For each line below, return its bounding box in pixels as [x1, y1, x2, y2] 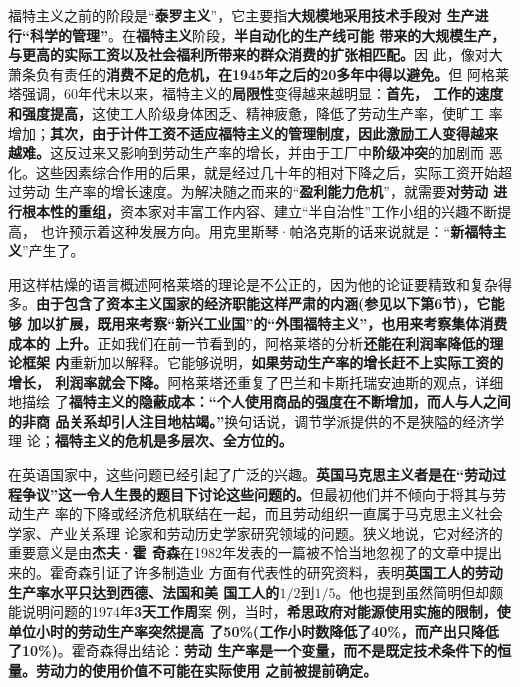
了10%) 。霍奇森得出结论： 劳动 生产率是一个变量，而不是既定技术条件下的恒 [8, 640, 512, 661]
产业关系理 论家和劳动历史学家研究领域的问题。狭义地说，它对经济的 [49, 522, 503, 543]
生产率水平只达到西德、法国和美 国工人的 [8, 581, 280, 602]
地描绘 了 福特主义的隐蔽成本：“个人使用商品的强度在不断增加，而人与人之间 [8, 391, 511, 412]
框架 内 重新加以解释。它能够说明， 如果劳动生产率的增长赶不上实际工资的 [21, 352, 504, 373]
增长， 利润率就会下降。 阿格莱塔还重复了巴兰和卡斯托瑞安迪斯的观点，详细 [8, 371, 504, 392]
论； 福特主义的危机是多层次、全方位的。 [26, 430, 293, 451]
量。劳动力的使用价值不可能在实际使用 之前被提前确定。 [8, 660, 378, 680]
